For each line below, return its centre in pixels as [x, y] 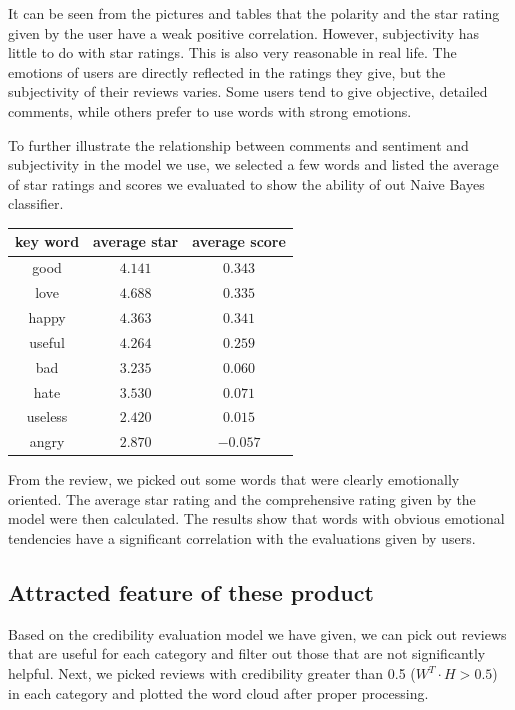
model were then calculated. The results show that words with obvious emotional [256, 518]
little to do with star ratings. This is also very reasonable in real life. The [232, 52]
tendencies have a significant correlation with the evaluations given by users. [242, 538]
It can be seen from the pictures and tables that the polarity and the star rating [254, 13]
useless [47, 416]
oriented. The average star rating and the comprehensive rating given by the [242, 498]
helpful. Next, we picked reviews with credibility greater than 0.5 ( [212, 673]
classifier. [36, 203]
